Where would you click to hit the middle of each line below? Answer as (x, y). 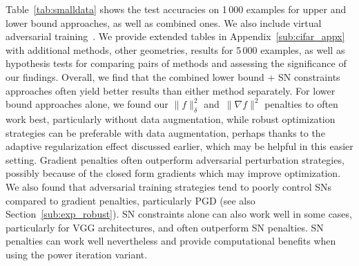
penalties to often (301, 104)
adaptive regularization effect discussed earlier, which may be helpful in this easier (179, 146)
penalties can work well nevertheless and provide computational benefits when (171, 241)
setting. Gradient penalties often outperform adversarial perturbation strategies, (175, 159)
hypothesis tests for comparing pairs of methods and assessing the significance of (176, 63)
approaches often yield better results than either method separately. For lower (171, 90)
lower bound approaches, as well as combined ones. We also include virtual (164, 22)
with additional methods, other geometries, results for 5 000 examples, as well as (175, 49)
